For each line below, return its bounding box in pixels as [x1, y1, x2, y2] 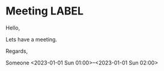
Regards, [5, 47, 28, 55]
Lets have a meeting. [5, 35, 58, 43]
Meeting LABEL [5, 4, 84, 18]
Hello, [5, 24, 20, 31]
